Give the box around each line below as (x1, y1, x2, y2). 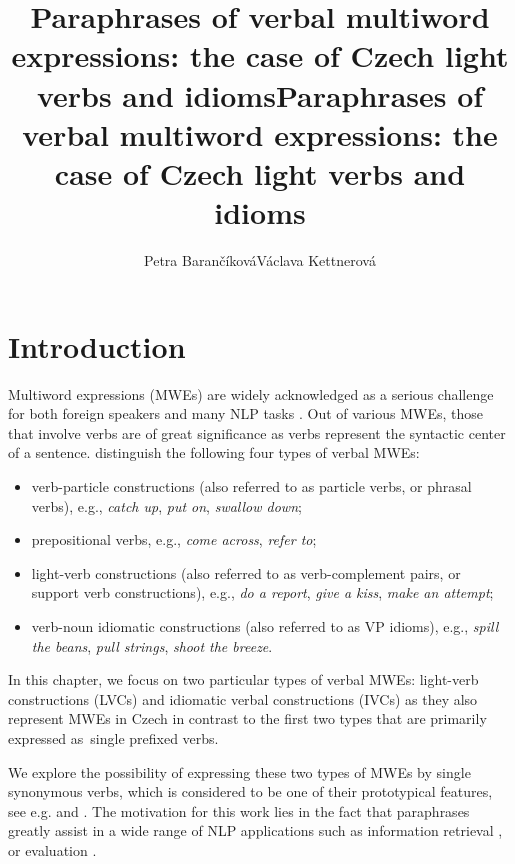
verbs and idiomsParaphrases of (36, 74, 484, 115)
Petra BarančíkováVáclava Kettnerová (144, 250, 376, 271)
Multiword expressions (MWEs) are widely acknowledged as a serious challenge (8, 383, 494, 404)
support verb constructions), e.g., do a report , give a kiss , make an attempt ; (31, 582, 494, 603)
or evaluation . (8, 839, 97, 860)
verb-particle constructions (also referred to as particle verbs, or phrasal (31, 475, 472, 496)
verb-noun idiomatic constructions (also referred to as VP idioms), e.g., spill (31, 615, 499, 636)
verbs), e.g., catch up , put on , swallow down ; (31, 495, 302, 516)
